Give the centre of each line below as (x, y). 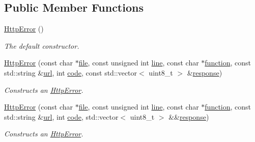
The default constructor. (42, 45)
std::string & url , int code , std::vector (61, 116)
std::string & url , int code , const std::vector (71, 72)
